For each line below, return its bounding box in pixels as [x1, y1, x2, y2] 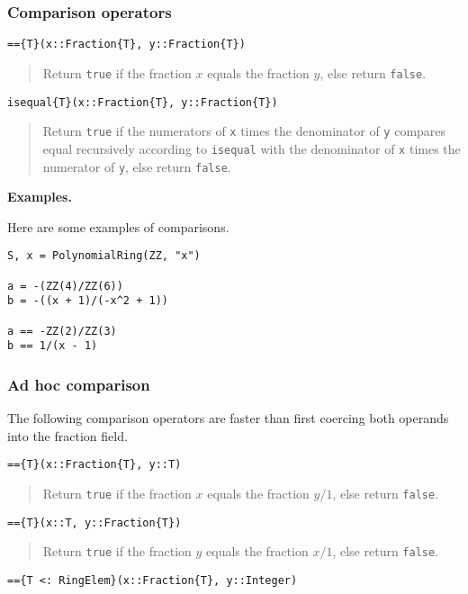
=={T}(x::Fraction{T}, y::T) [7, 458, 182, 472]
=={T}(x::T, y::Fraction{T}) [7, 516, 182, 529]
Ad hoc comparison [7, 373, 150, 395]
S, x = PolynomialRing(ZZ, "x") [7, 249, 201, 263]
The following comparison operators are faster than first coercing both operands [7, 409, 449, 427]
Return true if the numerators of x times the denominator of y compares [42, 121, 446, 140]
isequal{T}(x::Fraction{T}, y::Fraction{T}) [7, 95, 278, 109]
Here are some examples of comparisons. [7, 217, 229, 236]
